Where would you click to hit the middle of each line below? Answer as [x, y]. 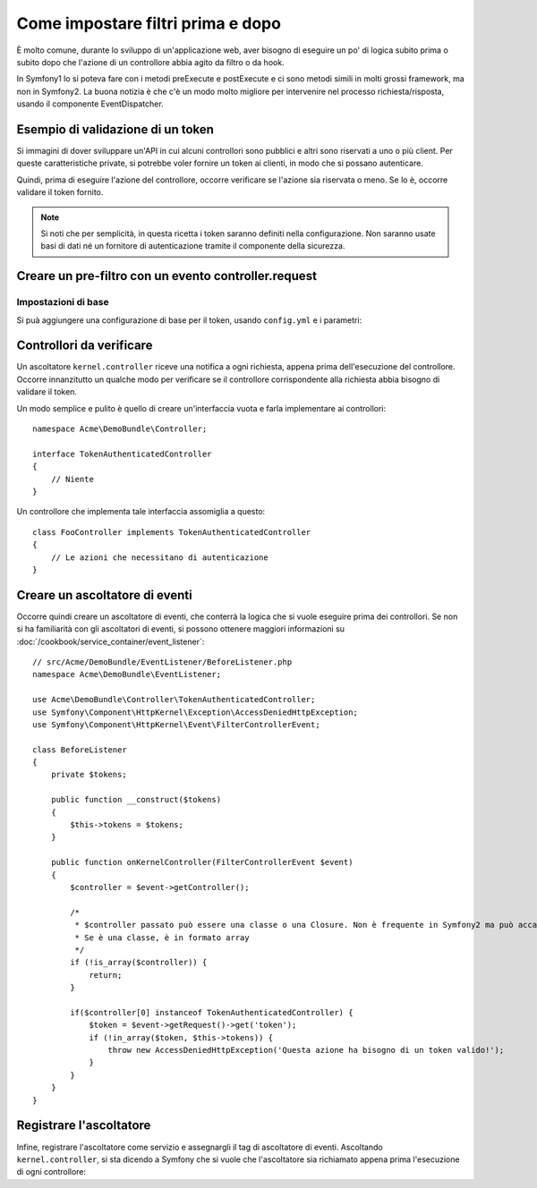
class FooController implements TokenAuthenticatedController [172, 532]
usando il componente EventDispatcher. [90, 104]
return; [106, 975]
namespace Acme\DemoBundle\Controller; [120, 429]
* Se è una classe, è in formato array [162, 938]
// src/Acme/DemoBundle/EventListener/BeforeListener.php [162, 662]
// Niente [72, 479]
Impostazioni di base [63, 302]
